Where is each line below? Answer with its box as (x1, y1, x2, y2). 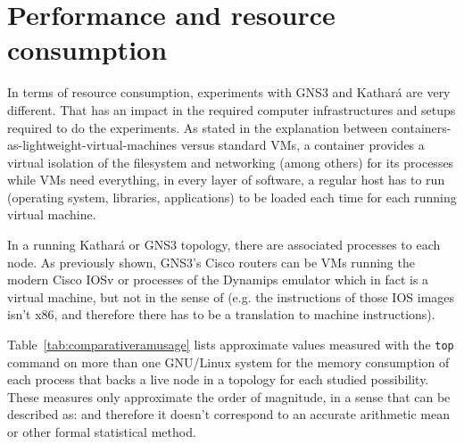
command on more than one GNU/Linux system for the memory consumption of (7, 352, 450, 371)
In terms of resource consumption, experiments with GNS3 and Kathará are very (7, 83, 451, 102)
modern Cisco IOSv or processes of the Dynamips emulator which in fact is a (7, 270, 429, 289)
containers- (391, 118, 452, 136)
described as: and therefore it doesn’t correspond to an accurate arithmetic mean (7, 405, 451, 423)
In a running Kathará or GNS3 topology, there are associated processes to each (7, 235, 441, 254)
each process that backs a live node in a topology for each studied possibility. (7, 370, 429, 389)
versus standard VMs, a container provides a (180, 136, 425, 154)
